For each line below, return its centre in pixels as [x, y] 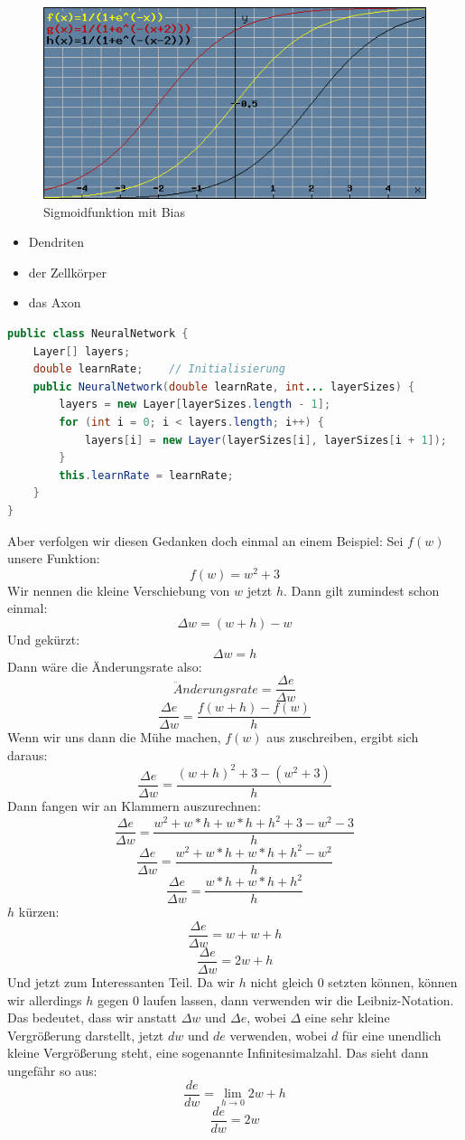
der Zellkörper [67, 272]
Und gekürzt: [44, 639]
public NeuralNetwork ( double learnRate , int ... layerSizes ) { [224, 386]
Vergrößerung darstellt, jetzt [86, 1035]
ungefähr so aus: [52, 1070]
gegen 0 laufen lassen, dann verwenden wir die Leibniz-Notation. [276, 999]
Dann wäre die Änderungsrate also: [105, 666]
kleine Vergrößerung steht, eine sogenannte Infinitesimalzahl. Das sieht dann [218, 1053]
